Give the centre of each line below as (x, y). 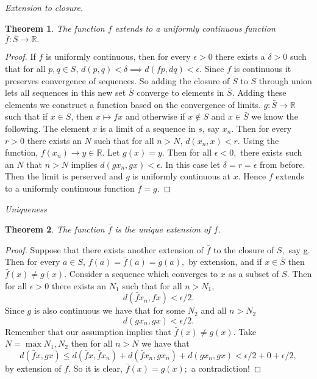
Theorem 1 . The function (55, 28)
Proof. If (20, 56)
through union (285, 80)
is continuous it (262, 68)
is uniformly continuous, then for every (118, 56)
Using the (261, 140)
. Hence (252, 176)
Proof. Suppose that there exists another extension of (104, 249)
